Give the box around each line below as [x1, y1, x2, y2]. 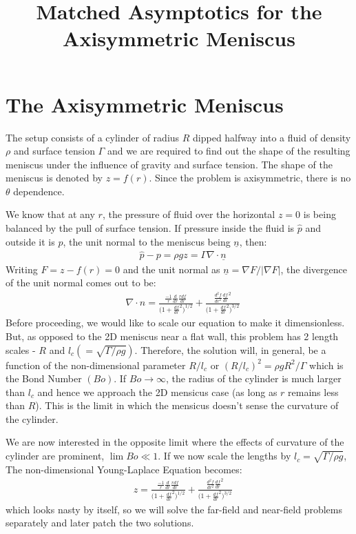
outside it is [6, 234, 55, 248]
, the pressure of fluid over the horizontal [102, 207, 275, 221]
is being [303, 207, 336, 221]
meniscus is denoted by [6, 170, 103, 185]
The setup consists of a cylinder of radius [6, 130, 180, 144]
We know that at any [6, 207, 95, 221]
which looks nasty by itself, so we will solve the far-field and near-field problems [6, 502, 343, 516]
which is [309, 357, 344, 372]
